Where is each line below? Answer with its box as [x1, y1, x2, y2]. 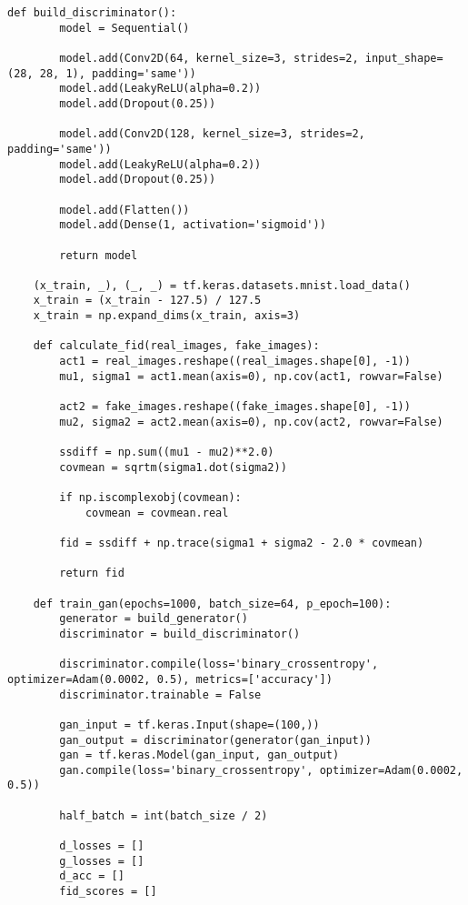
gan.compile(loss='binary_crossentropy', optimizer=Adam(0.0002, [59, 763, 463, 777]
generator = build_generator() [59, 612, 248, 626]
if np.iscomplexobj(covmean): [59, 491, 242, 504]
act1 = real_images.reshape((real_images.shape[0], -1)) [59, 355, 411, 368]
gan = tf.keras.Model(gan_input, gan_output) [59, 749, 340, 762]
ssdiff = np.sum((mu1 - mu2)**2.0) [59, 446, 274, 459]
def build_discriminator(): [7, 6, 177, 19]
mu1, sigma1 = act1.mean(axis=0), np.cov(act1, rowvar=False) [59, 369, 443, 383]
